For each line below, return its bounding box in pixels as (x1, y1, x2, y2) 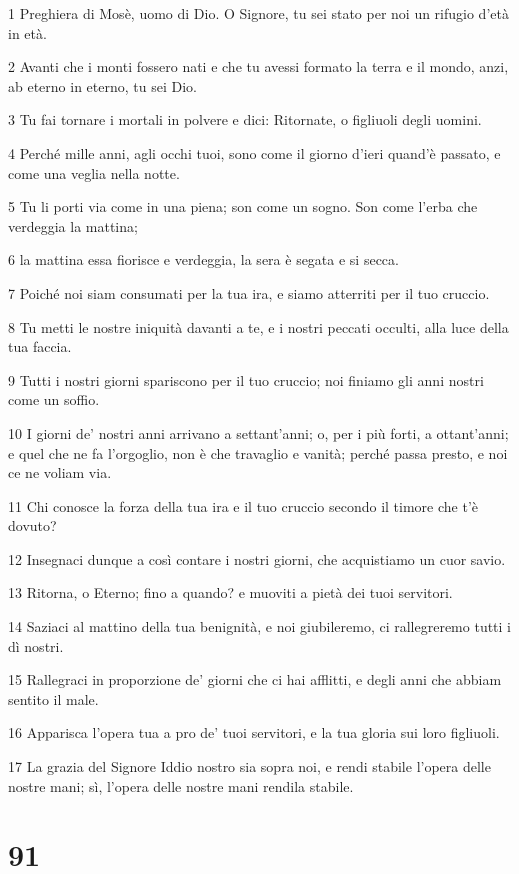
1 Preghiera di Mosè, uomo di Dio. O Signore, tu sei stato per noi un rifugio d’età (8, 3, 509, 23)
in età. (8, 22, 47, 43)
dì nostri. (8, 635, 64, 656)
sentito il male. (8, 688, 99, 709)
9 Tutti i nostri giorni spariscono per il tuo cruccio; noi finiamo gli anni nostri (8, 369, 484, 390)
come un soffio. (8, 389, 100, 410)
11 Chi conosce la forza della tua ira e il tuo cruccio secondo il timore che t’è (8, 495, 479, 516)
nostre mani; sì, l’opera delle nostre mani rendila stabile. (8, 775, 354, 796)
